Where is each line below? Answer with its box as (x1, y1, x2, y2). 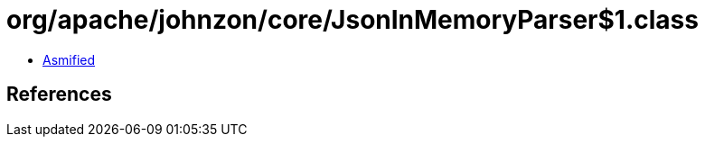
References (6, 83, 112, 106)
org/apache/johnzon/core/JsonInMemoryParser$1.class (6, 4, 699, 35)
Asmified (42, 51, 96, 67)
